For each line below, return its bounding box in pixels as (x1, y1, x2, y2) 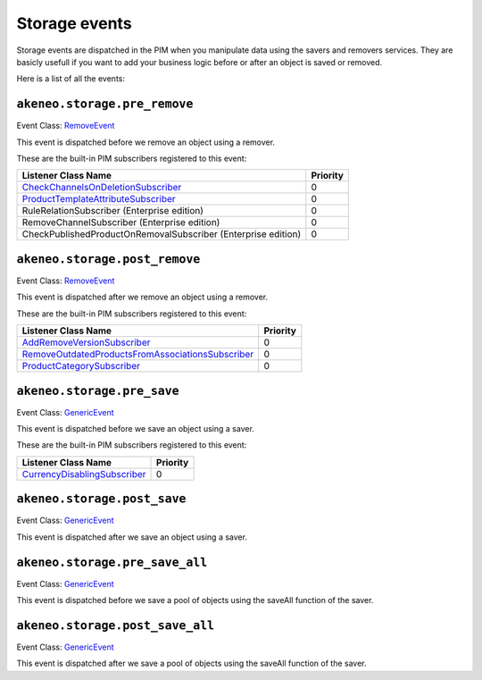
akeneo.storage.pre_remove (16, 97, 194, 112)
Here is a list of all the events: (16, 73, 125, 84)
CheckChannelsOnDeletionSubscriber (21, 181, 182, 194)
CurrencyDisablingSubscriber (21, 467, 146, 480)
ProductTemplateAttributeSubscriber (21, 193, 176, 206)
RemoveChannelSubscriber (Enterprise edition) (21, 216, 220, 229)
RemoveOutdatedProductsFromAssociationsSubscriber (21, 348, 254, 361)
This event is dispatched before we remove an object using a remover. (16, 137, 276, 147)
